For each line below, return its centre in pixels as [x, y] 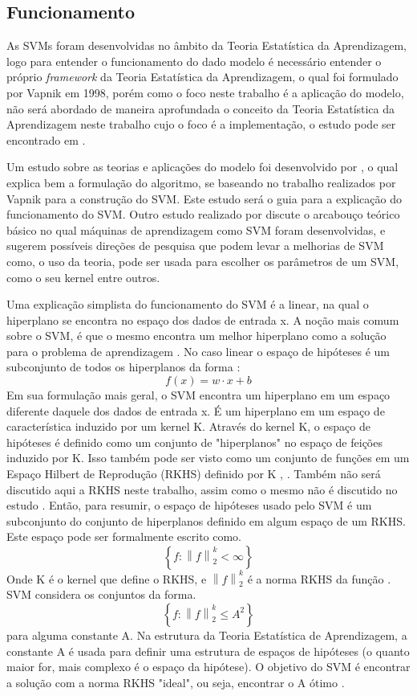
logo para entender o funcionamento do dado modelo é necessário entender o [194, 61]
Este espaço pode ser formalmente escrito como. [124, 536]
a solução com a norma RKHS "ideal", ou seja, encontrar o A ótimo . [176, 682]
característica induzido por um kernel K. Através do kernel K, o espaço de [188, 426]
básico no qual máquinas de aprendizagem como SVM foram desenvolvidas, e [196, 229]
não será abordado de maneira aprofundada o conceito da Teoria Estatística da [201, 108]
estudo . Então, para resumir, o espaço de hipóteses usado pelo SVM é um [189, 505]
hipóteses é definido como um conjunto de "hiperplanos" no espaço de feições [194, 442]
